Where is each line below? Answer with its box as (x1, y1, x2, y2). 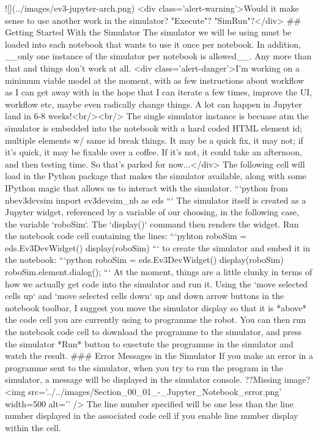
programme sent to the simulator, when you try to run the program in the (5, 361, 284, 374)
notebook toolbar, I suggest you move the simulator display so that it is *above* (5, 301, 307, 314)
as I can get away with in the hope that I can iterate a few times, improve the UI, (5, 86, 312, 98)
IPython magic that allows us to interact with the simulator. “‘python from (5, 181, 288, 194)
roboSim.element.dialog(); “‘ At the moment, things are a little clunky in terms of (5, 265, 312, 278)
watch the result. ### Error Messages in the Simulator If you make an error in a (5, 349, 313, 362)
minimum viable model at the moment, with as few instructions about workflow (5, 73, 305, 86)
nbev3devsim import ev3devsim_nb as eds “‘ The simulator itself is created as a (5, 193, 306, 206)
